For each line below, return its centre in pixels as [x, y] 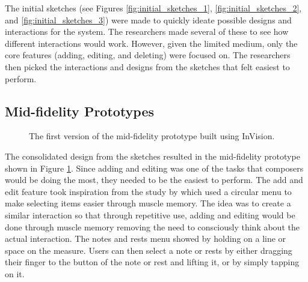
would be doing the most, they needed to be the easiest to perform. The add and [154, 180]
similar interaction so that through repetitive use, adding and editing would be [150, 214]
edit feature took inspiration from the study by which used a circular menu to [148, 191]
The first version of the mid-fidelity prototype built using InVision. [152, 136]
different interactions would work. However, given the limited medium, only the [151, 43]
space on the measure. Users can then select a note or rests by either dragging [149, 250]
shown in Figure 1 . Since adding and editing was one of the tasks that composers [154, 168]
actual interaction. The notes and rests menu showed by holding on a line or [146, 238]
